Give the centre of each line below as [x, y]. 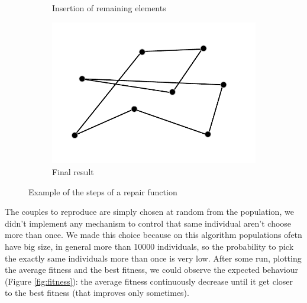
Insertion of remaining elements [109, 8]
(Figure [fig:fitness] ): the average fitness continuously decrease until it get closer [149, 281]
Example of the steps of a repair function [103, 191]
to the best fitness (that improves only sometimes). [97, 293]
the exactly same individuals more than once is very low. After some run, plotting [153, 258]
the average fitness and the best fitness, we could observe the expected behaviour [151, 270]
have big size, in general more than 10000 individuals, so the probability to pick [149, 246]
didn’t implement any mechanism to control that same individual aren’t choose [148, 223]
